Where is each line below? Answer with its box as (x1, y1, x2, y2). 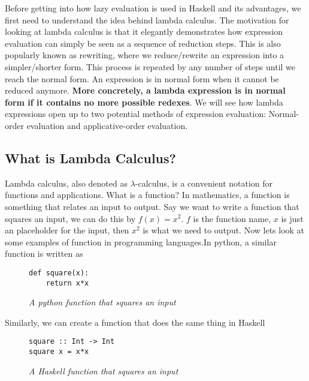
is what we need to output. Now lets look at (143, 224, 305, 236)
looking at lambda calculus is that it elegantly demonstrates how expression (5, 25, 283, 38)
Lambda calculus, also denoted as (5, 176, 128, 189)
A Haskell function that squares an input (29, 364, 178, 377)
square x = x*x (29, 347, 89, 356)
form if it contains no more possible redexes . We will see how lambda (5, 95, 283, 108)
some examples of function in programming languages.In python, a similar (5, 235, 277, 248)
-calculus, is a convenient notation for (135, 176, 273, 189)
